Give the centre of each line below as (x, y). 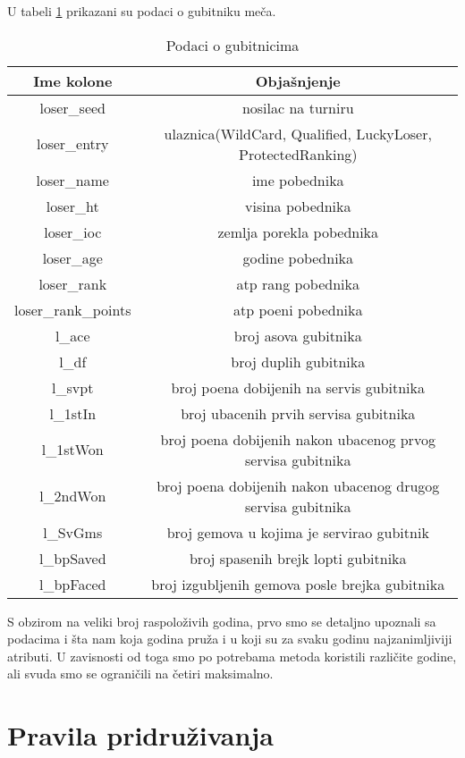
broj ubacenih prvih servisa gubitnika (298, 413)
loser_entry (72, 144)
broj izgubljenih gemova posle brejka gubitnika (298, 584)
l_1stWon (72, 450)
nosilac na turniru (298, 107)
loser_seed (73, 107)
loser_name (72, 180)
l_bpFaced (73, 584)
